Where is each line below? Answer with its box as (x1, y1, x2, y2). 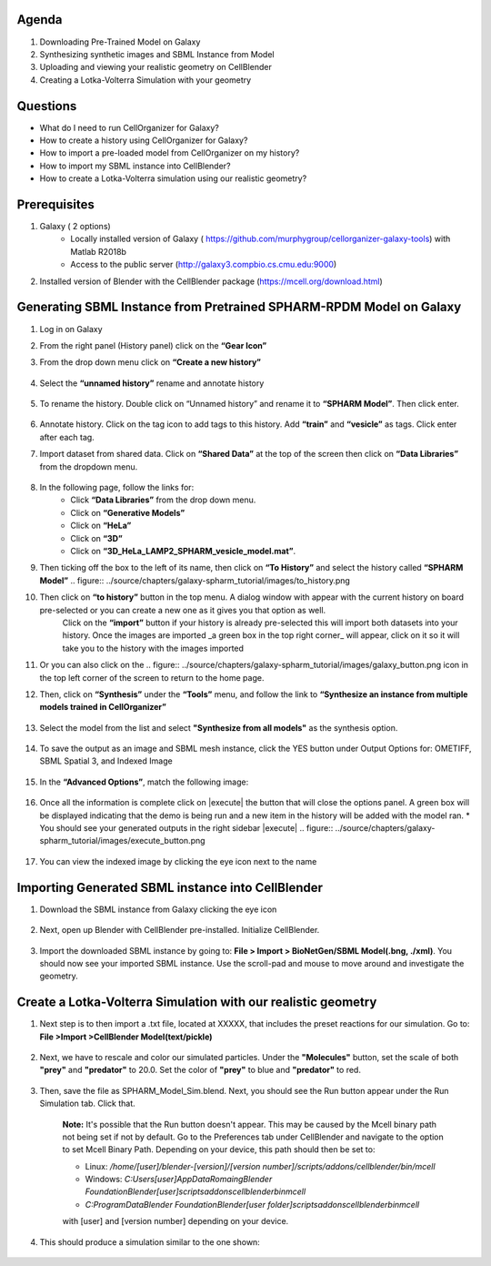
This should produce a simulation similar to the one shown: (39, 1236, 261, 1247)
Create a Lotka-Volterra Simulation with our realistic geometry (16, 995, 377, 1010)
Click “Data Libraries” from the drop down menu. (70, 494, 256, 505)
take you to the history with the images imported (62, 643, 245, 653)
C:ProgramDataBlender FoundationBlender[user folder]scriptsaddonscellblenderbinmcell (85, 1199, 420, 1210)
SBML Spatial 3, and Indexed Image (39, 755, 173, 766)
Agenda (16, 12, 63, 27)
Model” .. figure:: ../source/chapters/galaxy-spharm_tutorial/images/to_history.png (39, 574, 350, 586)
